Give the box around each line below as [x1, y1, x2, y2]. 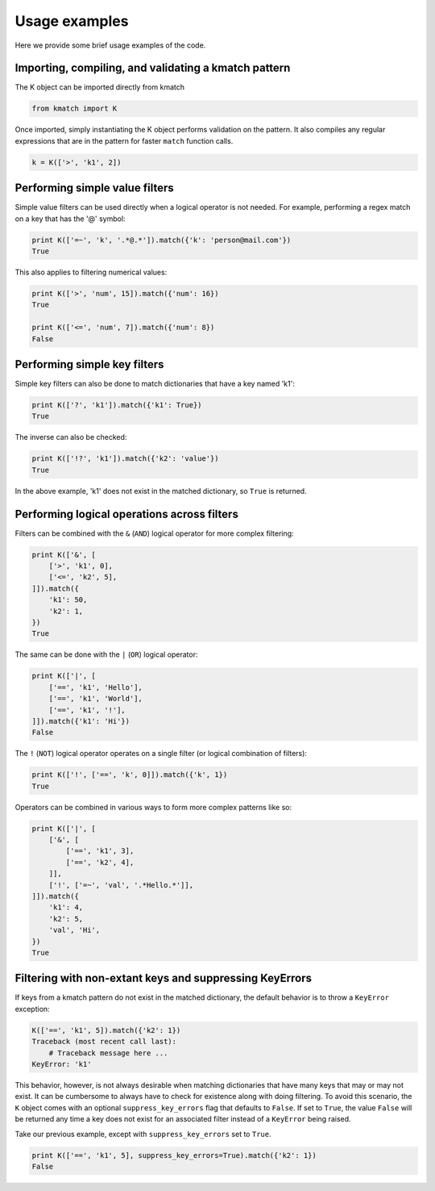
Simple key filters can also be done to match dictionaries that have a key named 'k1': [14, 379, 296, 389]
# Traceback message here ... [48, 1048, 168, 1057]
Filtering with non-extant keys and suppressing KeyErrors [14, 972, 313, 985]
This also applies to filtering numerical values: [14, 267, 168, 278]
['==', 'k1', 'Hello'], [48, 683, 143, 692]
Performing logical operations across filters [14, 507, 239, 520]
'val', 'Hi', [48, 926, 101, 935]
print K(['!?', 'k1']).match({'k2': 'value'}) [31, 454, 219, 463]
